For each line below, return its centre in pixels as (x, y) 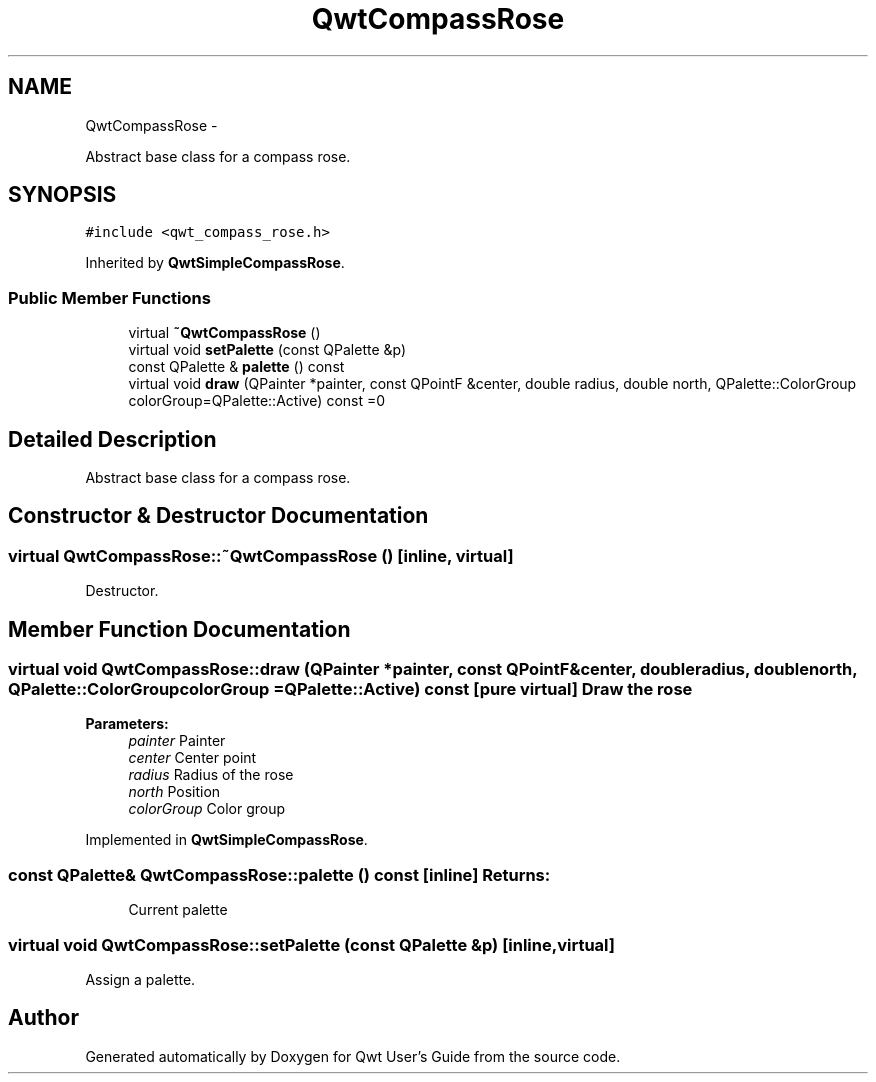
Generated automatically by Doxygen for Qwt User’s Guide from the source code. (353, 1056)
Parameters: (127, 724)
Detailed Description (112, 439)
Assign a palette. (140, 979)
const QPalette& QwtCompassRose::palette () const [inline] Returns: (279, 874)
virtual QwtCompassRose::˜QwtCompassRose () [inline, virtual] (261, 555)
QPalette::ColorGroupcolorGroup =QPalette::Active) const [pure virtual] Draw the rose (350, 689)
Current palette (178, 910)
